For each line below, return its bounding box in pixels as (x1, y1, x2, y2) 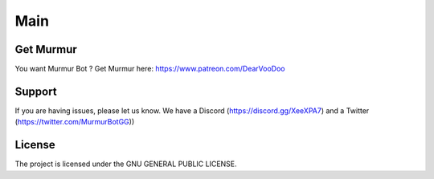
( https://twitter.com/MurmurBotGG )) (14, 117, 135, 127)
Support (14, 84, 57, 98)
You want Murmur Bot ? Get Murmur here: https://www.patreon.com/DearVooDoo (14, 64, 285, 74)
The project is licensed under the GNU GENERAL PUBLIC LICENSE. (14, 159, 237, 169)
